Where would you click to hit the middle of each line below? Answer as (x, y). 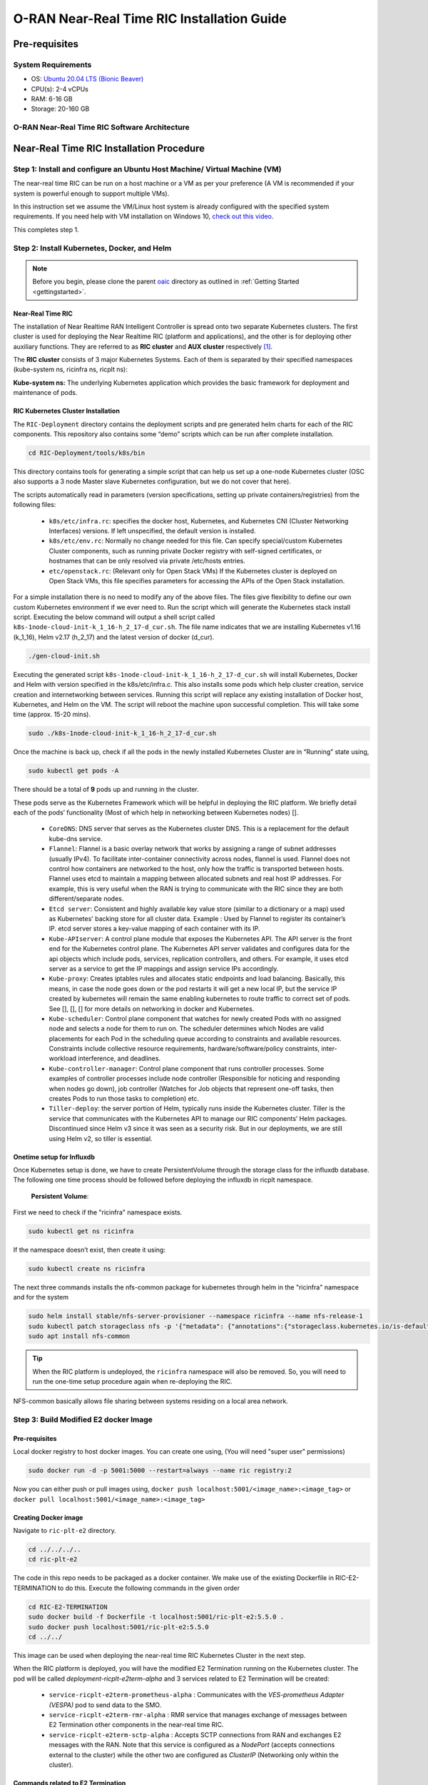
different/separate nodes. (86, 899)
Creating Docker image (48, 1517)
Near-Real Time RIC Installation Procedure (109, 148)
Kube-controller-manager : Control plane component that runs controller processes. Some (187, 1068)
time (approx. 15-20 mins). (52, 715)
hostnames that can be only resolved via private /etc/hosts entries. (147, 561)
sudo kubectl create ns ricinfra (87, 1269)
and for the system (41, 1297)
